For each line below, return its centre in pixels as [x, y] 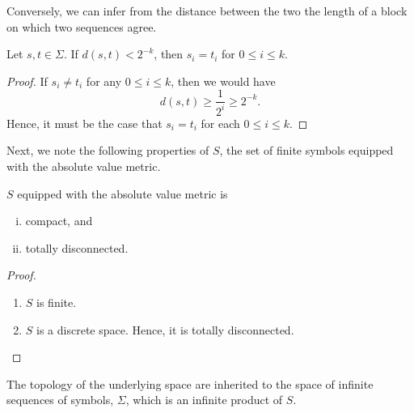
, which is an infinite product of [204, 400]
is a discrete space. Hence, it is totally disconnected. [165, 329]
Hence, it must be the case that [84, 123]
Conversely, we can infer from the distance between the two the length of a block [207, 11]
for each [220, 123]
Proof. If [27, 81]
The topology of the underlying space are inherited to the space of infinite [190, 383]
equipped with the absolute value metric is [123, 193]
